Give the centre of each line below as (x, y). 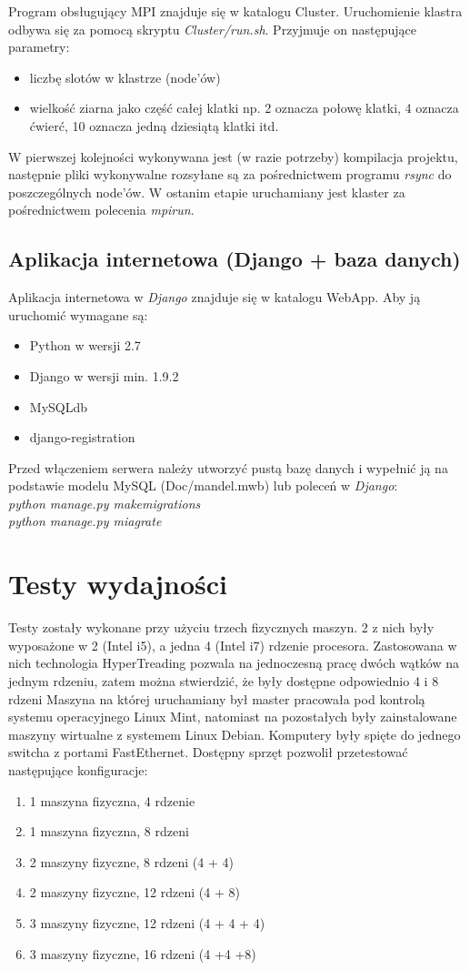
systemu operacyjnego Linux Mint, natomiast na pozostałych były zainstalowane (233, 717)
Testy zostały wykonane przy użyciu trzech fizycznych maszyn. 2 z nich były (221, 627)
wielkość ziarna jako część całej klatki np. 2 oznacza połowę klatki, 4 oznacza (244, 108)
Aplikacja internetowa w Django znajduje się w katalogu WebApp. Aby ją (215, 297)
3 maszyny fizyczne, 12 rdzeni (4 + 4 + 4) (147, 922)
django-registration (82, 437)
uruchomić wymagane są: (78, 314)
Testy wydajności (118, 584)
